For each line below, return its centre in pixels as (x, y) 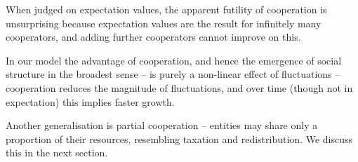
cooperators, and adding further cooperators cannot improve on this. (153, 37)
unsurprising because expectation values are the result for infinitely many (164, 23)
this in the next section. (57, 153)
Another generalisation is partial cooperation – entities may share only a (162, 125)
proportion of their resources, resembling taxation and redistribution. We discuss (179, 139)
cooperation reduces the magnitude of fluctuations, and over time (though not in (179, 87)
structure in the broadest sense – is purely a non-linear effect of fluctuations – (173, 74)
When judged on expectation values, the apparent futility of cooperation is (166, 9)
